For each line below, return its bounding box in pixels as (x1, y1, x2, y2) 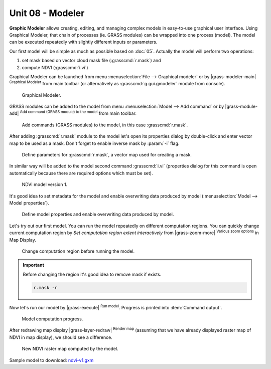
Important (23, 262, 45, 268)
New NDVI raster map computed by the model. (22, 346, 118, 352)
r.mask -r (33, 285, 58, 290)
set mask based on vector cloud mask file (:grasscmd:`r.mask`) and (22, 58, 161, 64)
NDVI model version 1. (22, 181, 68, 188)
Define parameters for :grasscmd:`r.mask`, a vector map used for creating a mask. (22, 152, 192, 158)
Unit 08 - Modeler (9, 8, 85, 19)
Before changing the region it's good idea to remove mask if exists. (23, 271, 162, 277)
